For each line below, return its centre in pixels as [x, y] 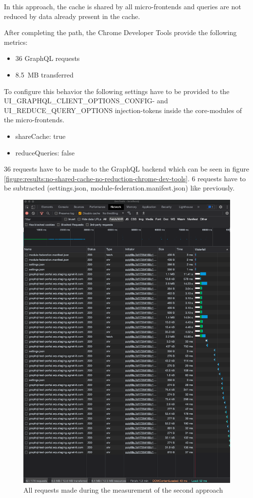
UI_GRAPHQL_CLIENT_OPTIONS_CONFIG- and [86, 101]
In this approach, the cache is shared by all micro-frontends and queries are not [123, 6]
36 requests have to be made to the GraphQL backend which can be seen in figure [127, 169]
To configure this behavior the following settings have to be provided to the [117, 91]
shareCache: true [40, 136]
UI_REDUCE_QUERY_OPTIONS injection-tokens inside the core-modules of [123, 110]
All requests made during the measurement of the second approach [123, 489]
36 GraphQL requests [48, 58]
